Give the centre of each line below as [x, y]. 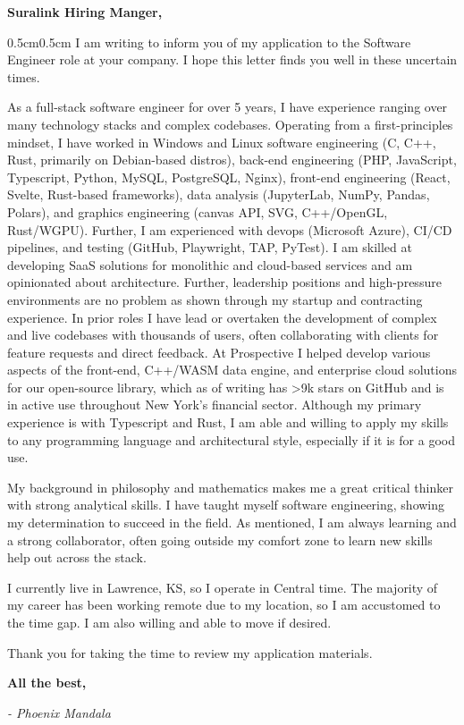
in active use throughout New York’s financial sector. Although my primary [215, 405]
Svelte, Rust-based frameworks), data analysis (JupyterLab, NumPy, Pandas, [219, 194]
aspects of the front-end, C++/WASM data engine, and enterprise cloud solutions [232, 370]
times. [24, 76]
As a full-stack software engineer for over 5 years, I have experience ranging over [228, 107]
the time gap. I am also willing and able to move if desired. [169, 622]
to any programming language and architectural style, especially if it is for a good [231, 439]
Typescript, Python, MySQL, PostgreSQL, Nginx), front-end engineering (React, [229, 177]
